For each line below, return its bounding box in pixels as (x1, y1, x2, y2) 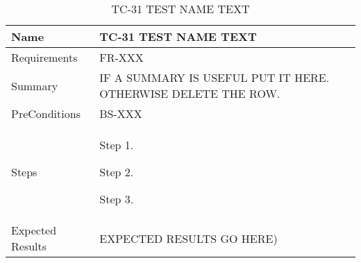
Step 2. (99, 164, 134, 180)
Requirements (11, 49, 78, 65)
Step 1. (99, 137, 134, 153)
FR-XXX (99, 49, 144, 65)
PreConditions (11, 105, 81, 121)
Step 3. (99, 191, 134, 207)
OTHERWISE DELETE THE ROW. (99, 85, 280, 101)
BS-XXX (99, 105, 142, 121)
